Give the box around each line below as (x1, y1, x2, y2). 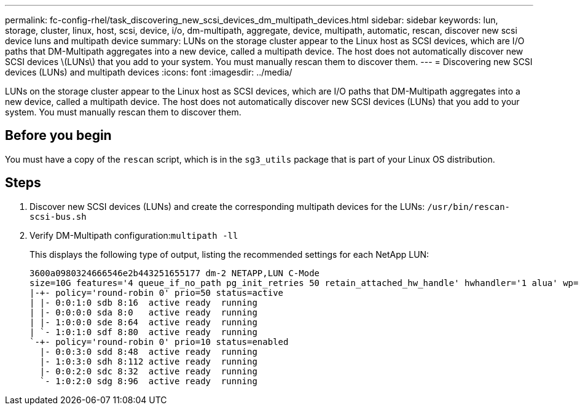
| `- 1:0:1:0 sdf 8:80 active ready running (29, 327, 257, 337)
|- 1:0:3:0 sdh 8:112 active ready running (39, 356, 257, 366)
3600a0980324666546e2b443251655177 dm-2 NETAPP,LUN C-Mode (29, 268, 320, 278)
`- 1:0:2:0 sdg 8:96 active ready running (39, 376, 257, 386)
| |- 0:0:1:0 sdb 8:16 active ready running (29, 297, 257, 307)
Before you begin (5, 128, 112, 144)
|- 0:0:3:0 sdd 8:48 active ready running (39, 346, 257, 357)
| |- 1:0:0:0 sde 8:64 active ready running (29, 317, 257, 327)
